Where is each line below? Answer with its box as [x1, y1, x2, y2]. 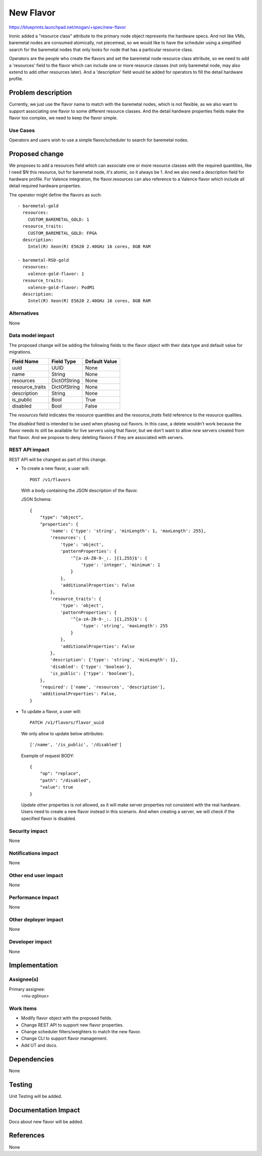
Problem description [9, 89, 72, 97]
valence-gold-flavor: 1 [27, 271, 84, 277]
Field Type [51, 358, 76, 365]
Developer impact [9, 939, 52, 945]
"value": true [39, 784, 74, 790]
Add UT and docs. [21, 1042, 58, 1048]
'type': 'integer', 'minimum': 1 [81, 562, 160, 568]
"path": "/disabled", [39, 778, 92, 783]
